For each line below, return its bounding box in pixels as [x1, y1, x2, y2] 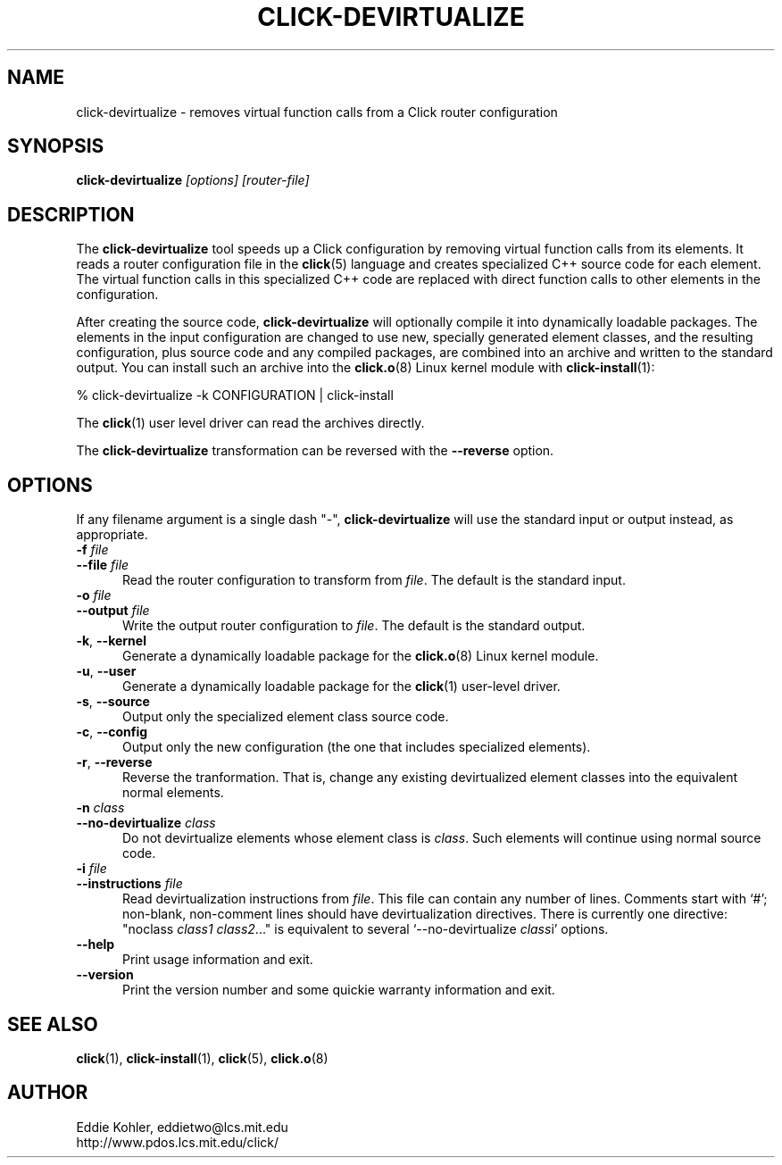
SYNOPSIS [7, 135, 104, 158]
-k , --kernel [76, 633, 146, 649]
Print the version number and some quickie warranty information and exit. [122, 982, 555, 998]
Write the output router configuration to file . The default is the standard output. [122, 618, 586, 634]
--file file [76, 557, 129, 573]
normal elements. [122, 785, 224, 801]
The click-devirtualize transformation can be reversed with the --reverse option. [76, 443, 554, 459]
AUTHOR [7, 1081, 88, 1104]
